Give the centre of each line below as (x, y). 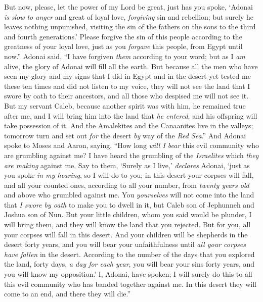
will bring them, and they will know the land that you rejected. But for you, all (127, 224)
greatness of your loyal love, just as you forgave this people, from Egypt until (123, 46)
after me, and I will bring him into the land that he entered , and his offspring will (131, 115)
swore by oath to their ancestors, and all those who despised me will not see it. (126, 96)
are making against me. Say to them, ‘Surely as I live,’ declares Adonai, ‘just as (127, 165)
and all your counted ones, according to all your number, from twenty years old (127, 185)
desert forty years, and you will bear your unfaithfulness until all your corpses (125, 244)
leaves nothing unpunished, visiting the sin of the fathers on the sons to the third (130, 27)
